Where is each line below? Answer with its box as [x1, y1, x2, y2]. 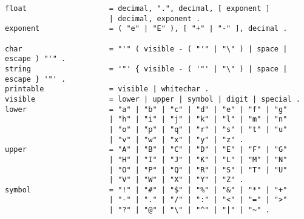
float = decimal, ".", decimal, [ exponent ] [5, 4, 270, 13]
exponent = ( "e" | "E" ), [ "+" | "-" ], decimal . [5, 24, 288, 33]
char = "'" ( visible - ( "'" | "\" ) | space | [5, 44, 288, 53]
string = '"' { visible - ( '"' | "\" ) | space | [5, 64, 288, 73]
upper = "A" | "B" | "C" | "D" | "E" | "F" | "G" [5, 145, 288, 154]
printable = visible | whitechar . [5, 85, 209, 94]
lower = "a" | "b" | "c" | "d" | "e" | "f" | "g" [5, 105, 288, 114]
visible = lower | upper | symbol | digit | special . [5, 94, 300, 103]
